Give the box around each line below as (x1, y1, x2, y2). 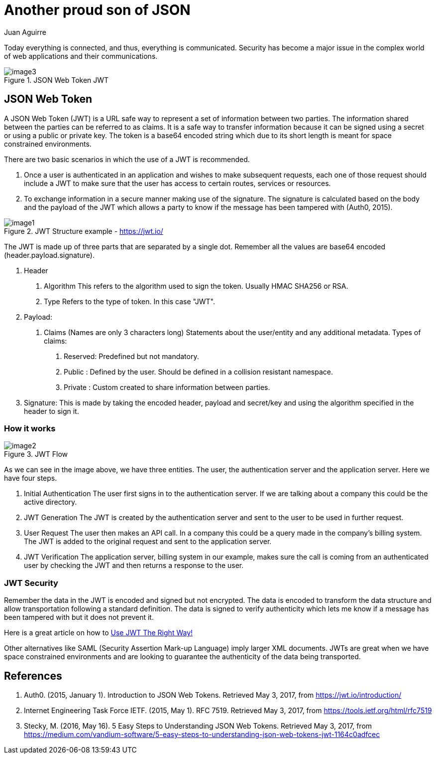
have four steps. (4, 474, 57, 483)
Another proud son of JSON (4, 1, 191, 18)
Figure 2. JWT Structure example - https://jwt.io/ (4, 226, 163, 235)
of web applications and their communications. (4, 51, 158, 60)
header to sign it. (24, 406, 79, 415)
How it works (4, 423, 56, 433)
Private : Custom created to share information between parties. (64, 382, 270, 391)
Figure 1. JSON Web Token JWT (4, 75, 109, 84)
